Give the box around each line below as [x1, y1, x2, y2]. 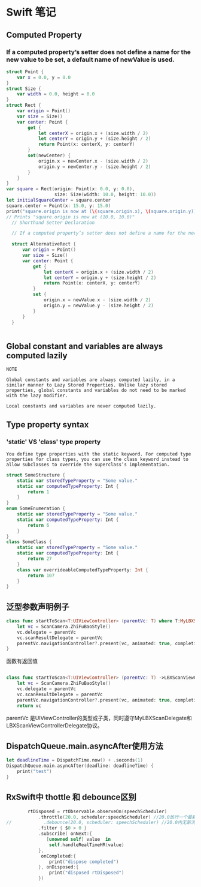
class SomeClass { [6, 539, 52, 545]
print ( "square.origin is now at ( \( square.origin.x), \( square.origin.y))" [6, 208, 199, 214]
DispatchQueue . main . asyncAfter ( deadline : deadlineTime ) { [6, 763, 154, 769]
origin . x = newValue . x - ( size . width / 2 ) [44, 297, 151, 303]
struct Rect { [6, 103, 42, 109]
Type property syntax [6, 419, 89, 430]
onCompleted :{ [41, 853, 77, 859]
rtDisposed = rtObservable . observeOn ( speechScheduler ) [28, 808, 167, 814]
